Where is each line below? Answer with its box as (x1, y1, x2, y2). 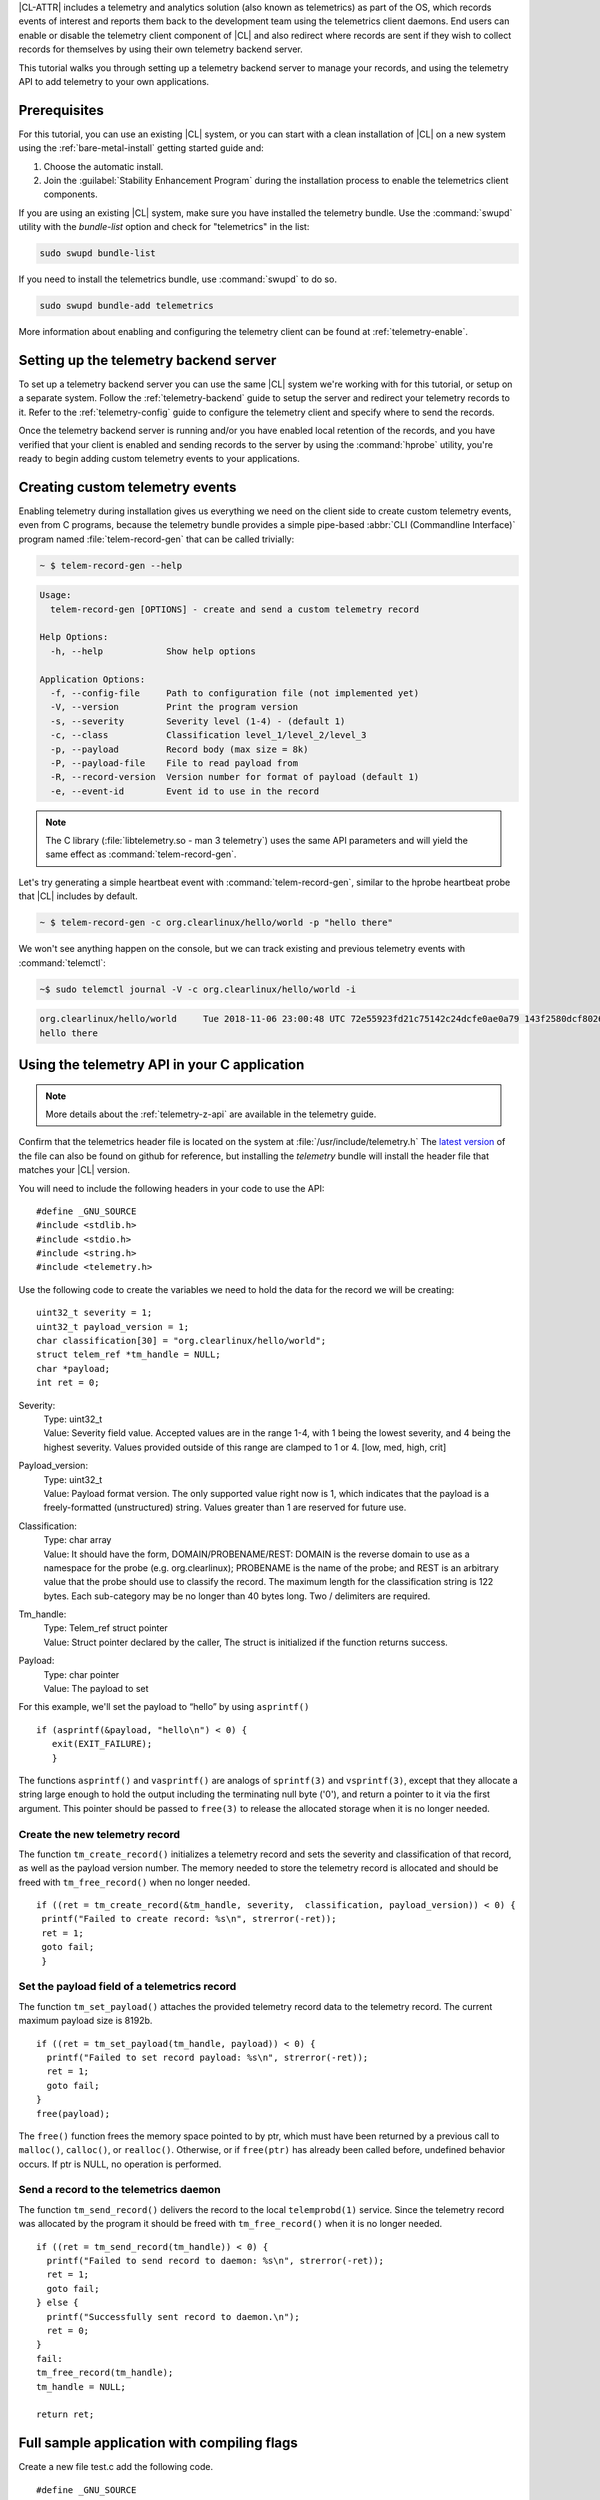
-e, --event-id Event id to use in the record (50, 785, 320, 797)
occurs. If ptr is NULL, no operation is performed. (18, 2158, 222, 2170)
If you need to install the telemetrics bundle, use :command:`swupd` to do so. (18, 273, 337, 285)
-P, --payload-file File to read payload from (50, 757, 299, 769)
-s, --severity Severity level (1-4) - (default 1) (50, 715, 346, 727)
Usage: (39, 590, 72, 601)
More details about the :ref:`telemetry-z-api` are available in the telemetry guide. (45, 1108, 377, 1120)
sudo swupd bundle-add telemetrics (39, 300, 214, 312)
